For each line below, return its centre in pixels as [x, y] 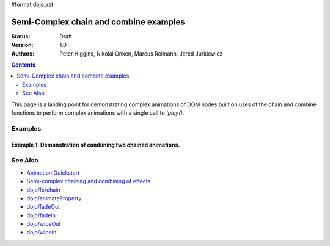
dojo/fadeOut [43, 207]
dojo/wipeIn [42, 233]
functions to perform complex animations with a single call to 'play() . [98, 113]
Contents [24, 65]
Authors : [23, 53]
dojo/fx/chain [43, 190]
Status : [21, 36]
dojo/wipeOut [44, 224]
